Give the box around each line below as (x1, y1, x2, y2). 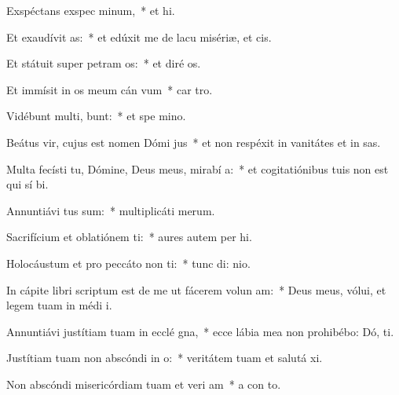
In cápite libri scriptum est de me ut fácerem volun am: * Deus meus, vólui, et (6, 281, 386, 298)
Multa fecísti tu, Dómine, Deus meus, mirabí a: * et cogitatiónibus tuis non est (6, 160, 389, 177)
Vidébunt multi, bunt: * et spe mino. (6, 108, 186, 124)
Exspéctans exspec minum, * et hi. (6, 2, 175, 18)
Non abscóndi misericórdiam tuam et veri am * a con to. (6, 375, 281, 392)
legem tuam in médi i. (6, 297, 112, 313)
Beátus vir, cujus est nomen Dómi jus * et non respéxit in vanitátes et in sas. (6, 133, 381, 150)
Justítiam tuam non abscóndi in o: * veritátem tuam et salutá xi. (6, 349, 323, 366)
